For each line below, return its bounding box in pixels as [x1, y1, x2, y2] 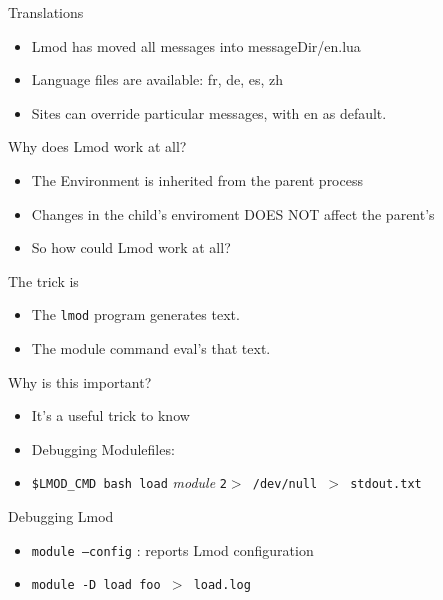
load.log [193, 578, 251, 593]
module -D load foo [31, 578, 161, 593]
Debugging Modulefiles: [31, 438, 175, 459]
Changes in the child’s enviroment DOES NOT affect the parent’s [31, 203, 435, 224]
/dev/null [252, 477, 318, 492]
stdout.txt [350, 477, 422, 492]
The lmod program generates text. [31, 304, 240, 325]
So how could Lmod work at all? [31, 237, 231, 258]
